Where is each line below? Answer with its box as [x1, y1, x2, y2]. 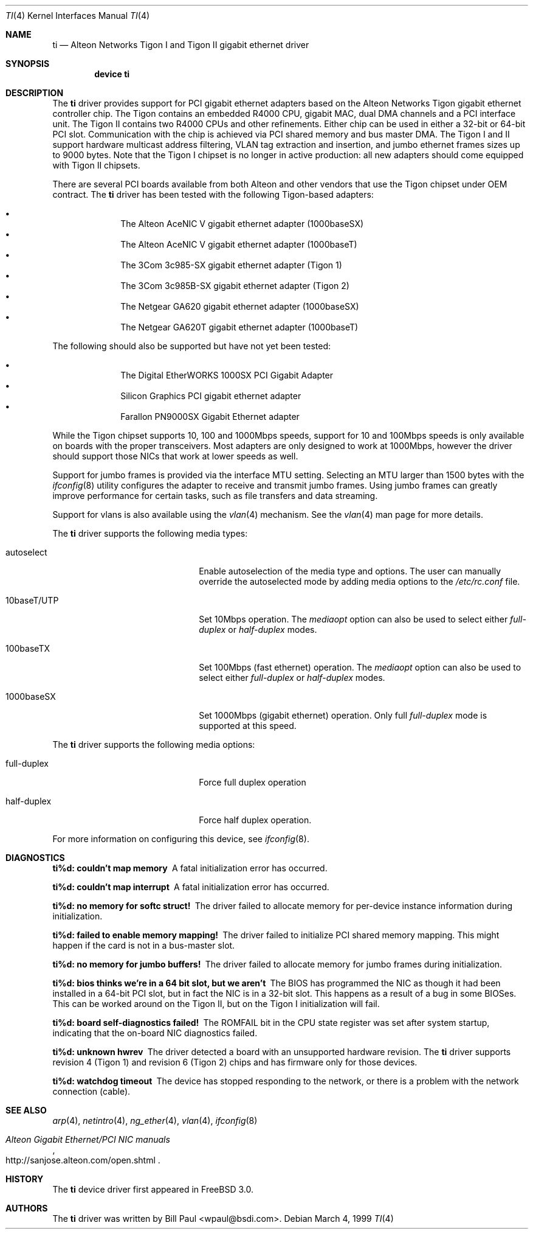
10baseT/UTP [5, 595, 59, 605]
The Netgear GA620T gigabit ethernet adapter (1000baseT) [120, 322, 359, 332]
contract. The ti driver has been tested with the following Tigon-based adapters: [52, 189, 374, 200]
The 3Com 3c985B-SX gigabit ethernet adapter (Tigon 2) [120, 281, 349, 291]
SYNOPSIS [5, 58, 50, 69]
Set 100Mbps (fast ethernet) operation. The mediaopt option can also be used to [199, 662, 521, 672]
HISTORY [5, 1174, 44, 1184]
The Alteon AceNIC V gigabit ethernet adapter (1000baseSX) [120, 218, 364, 229]
